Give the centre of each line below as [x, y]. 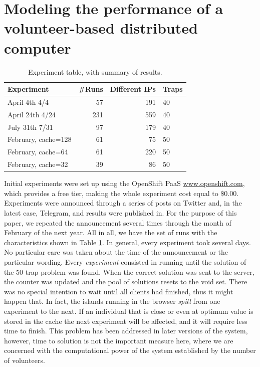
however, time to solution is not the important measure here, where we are [119, 340]
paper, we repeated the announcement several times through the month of [118, 222]
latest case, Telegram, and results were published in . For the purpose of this [120, 213]
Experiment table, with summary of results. [95, 71]
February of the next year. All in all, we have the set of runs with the [111, 232]
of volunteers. [25, 360]
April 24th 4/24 [32, 114]
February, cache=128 [40, 139]
